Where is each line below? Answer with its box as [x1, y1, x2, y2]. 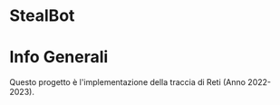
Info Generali [9, 47, 109, 68]
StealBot [9, 5, 75, 26]
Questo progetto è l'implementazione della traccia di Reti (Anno [9, 77, 246, 88]
